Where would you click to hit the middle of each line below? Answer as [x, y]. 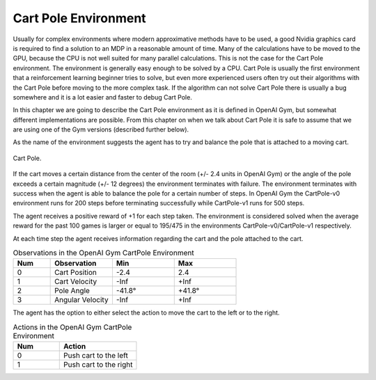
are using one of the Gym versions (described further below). [101, 129]
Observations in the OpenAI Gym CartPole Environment [103, 253]
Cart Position [76, 273]
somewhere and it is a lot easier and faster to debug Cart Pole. [103, 97]
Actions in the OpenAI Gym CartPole [72, 327]
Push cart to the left [96, 356]
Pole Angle [72, 291]
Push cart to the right [98, 365]
